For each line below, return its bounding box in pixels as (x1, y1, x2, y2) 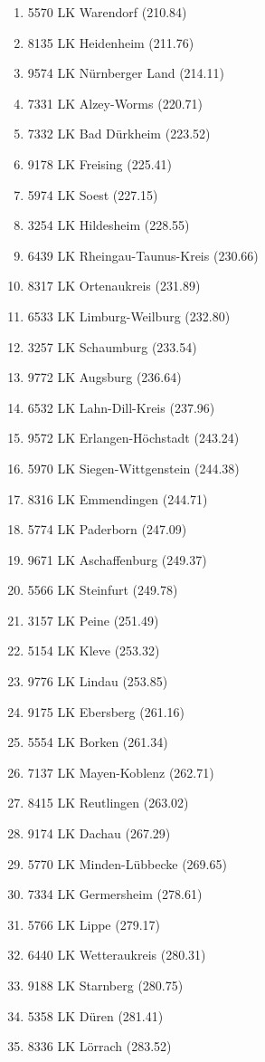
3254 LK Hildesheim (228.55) (27, 215, 190, 234)
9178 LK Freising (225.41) (27, 154, 172, 173)
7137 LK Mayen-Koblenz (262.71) (27, 762, 214, 781)
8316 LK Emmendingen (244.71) (27, 489, 208, 508)
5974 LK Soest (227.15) (27, 185, 158, 204)
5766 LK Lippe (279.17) (27, 914, 161, 933)
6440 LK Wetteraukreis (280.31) (27, 945, 206, 964)
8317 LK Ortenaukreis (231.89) (27, 276, 201, 295)
